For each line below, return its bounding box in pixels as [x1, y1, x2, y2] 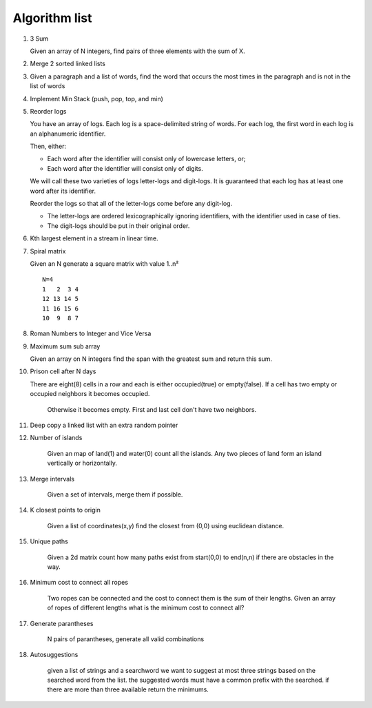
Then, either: [30, 142, 67, 151]
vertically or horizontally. [47, 459, 117, 468]
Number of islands [30, 434, 83, 442]
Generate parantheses [30, 619, 94, 627]
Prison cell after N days [30, 367, 96, 375]
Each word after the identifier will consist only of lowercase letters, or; [47, 155, 246, 163]
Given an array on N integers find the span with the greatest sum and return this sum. [30, 355, 272, 363]
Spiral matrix [30, 247, 66, 255]
